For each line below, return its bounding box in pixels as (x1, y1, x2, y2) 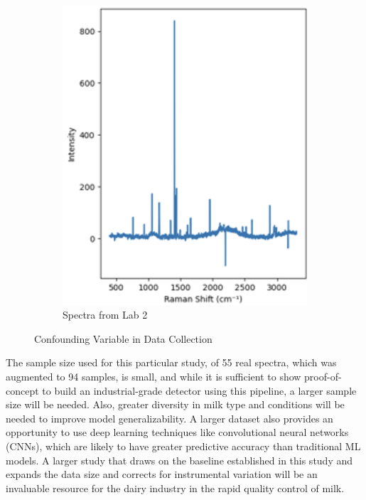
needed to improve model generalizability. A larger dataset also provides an (6, 410, 333, 425)
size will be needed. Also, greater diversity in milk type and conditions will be (6, 397, 345, 412)
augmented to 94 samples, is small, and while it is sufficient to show (6, 369, 301, 384)
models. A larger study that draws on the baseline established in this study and (6, 452, 353, 467)
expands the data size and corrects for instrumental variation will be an (6, 467, 318, 482)
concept (6, 383, 39, 398)
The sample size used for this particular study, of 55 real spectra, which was (6, 355, 337, 370)
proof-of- (304, 369, 342, 384)
